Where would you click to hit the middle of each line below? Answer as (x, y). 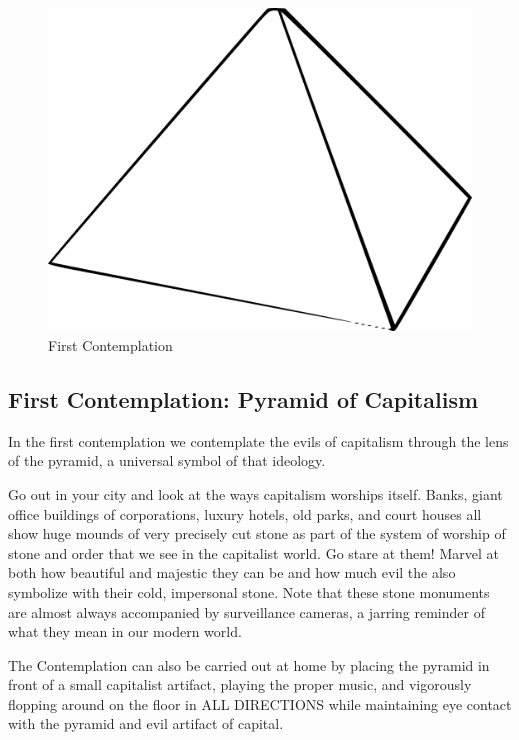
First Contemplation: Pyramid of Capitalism (243, 398)
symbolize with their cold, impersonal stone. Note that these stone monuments (249, 591)
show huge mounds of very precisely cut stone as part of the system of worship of (257, 533)
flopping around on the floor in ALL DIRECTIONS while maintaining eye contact (260, 703)
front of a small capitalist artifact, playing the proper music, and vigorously (240, 684)
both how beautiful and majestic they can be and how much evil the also (232, 572)
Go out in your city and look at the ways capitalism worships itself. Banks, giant (255, 493)
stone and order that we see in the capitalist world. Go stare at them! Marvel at (253, 552)
